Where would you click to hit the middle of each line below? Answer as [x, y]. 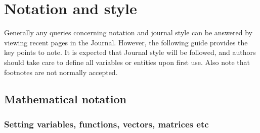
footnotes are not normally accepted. [61, 72]
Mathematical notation [65, 99]
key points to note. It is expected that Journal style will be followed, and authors [130, 52]
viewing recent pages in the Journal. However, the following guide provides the [126, 42]
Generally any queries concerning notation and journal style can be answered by [128, 32]
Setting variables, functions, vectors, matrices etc [106, 124]
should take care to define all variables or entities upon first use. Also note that [127, 62]
